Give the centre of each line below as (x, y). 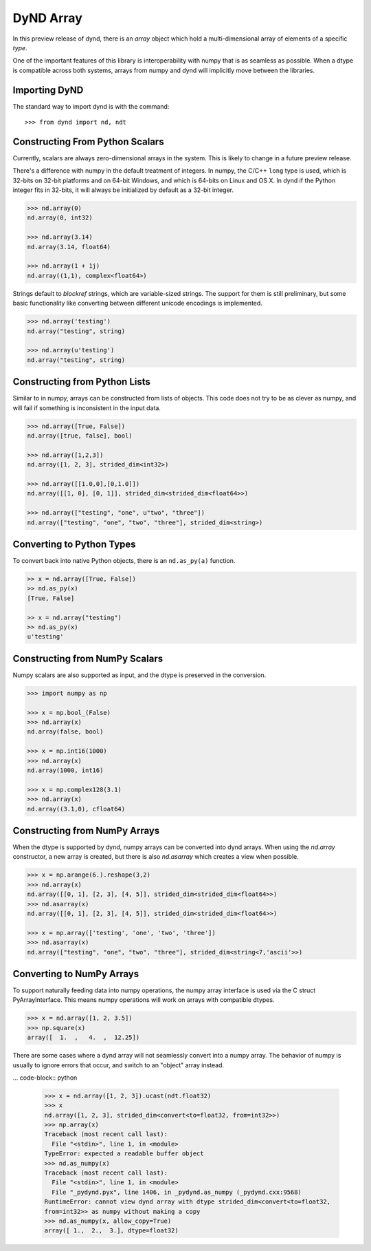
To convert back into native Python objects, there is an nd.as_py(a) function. (124, 561)
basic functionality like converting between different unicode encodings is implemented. (137, 303)
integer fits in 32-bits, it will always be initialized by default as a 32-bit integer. (123, 190)
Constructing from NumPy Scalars (88, 658)
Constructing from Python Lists (82, 382)
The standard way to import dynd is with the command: (91, 106)
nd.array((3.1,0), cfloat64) (76, 809)
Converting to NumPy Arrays (76, 974)
